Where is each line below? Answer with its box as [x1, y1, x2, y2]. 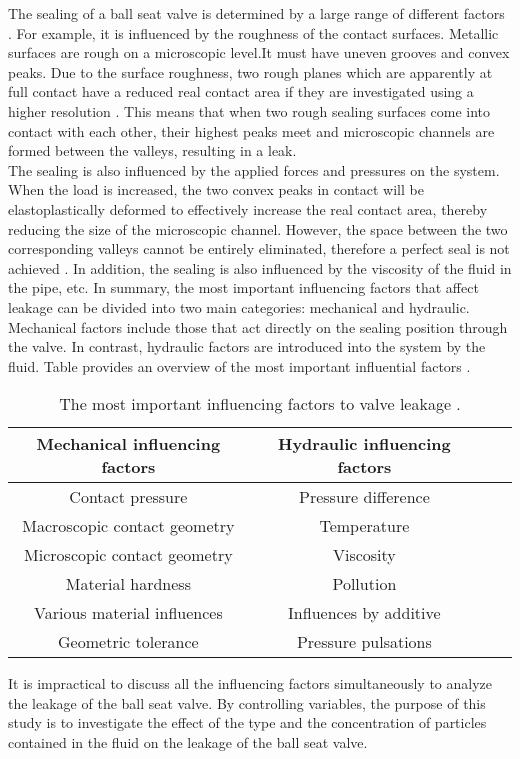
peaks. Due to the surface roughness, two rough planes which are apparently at [8, 61, 493, 82]
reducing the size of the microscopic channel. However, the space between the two [8, 218, 508, 239]
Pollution [332, 572, 397, 596]
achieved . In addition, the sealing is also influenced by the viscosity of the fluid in [8, 257, 512, 278]
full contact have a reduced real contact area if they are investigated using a [8, 81, 474, 102]
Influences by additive [288, 601, 441, 625]
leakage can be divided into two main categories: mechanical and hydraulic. [8, 296, 470, 317]
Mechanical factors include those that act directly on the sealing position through [8, 316, 508, 337]
